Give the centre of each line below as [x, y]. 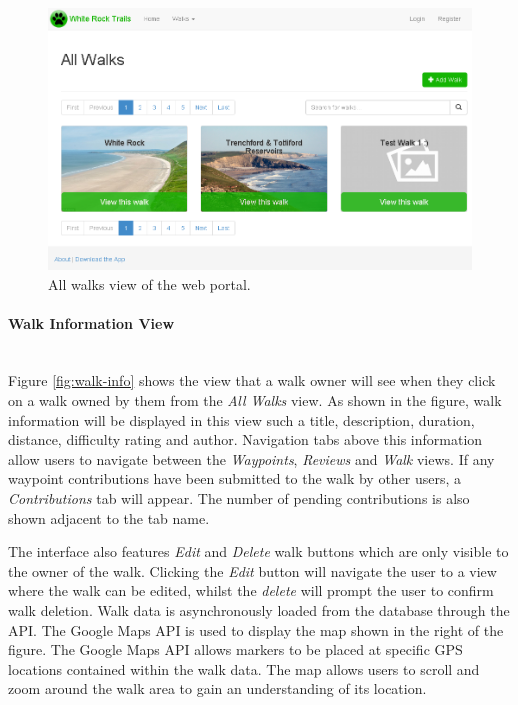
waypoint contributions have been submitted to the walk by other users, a [235, 478]
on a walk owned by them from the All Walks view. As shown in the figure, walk [255, 400]
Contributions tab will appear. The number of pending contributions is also [239, 498]
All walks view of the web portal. [149, 283]
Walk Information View [91, 322]
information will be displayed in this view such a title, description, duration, [241, 419]
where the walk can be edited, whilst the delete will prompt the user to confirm [251, 590]
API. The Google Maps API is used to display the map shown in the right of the [256, 629]
